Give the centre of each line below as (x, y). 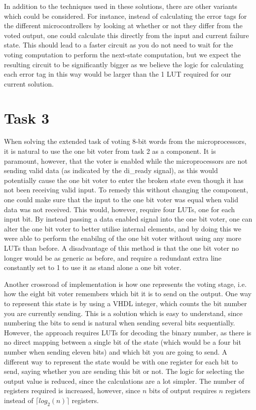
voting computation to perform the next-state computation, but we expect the (123, 54)
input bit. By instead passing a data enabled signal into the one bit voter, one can (128, 219)
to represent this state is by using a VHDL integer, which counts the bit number (126, 303)
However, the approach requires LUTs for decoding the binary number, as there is (128, 332)
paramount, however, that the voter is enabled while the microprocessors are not (126, 160)
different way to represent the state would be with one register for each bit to (121, 361)
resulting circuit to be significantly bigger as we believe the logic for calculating (124, 64)
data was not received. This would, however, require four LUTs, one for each (120, 209)
